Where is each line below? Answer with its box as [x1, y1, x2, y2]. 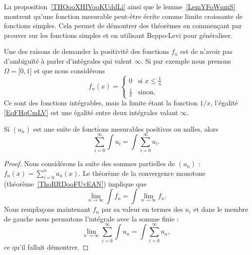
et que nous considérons [34, 65, 105, 75]
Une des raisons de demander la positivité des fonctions [4, 46, 169, 56]
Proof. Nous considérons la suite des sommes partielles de [4, 158, 175, 169]
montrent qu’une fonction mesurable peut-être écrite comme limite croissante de [4, 11, 243, 21]
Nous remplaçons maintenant [4, 204, 90, 214]
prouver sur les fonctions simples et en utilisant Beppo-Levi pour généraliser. [4, 30, 233, 40]
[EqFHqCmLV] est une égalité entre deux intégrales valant [4, 107, 178, 117]
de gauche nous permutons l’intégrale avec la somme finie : [4, 213, 179, 223]
